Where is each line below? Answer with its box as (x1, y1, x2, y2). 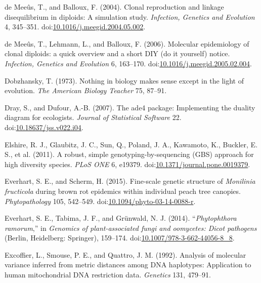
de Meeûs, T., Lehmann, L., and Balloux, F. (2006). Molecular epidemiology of (5, 38, 249, 49)
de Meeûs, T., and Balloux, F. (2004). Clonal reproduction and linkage (5, 2, 224, 12)
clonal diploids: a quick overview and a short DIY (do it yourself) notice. (5, 48, 230, 59)
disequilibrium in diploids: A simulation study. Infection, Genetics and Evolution (5, 11, 255, 22)
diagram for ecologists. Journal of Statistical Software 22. (5, 112, 182, 123)
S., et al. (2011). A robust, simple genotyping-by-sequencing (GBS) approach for (5, 149, 254, 159)
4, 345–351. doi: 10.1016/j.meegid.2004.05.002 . (5, 21, 146, 32)
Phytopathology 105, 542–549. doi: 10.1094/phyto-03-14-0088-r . (5, 195, 196, 206)
